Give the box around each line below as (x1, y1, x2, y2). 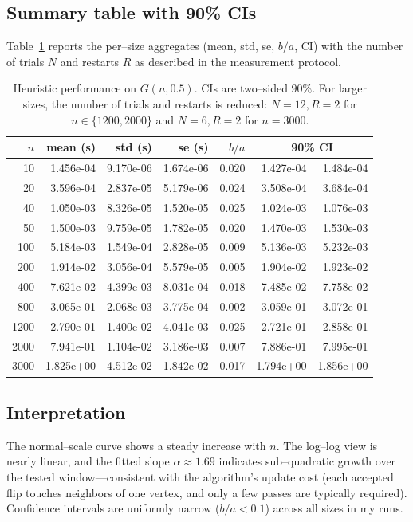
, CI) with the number (294, 37, 403, 54)
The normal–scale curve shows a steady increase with (6, 437, 266, 453)
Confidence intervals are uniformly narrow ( (6, 500, 220, 516)
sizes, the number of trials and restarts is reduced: (22, 95, 268, 112)
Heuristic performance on (13, 80, 137, 96)
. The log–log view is (276, 437, 378, 453)
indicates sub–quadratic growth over (218, 453, 396, 469)
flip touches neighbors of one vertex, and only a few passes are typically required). (6, 484, 407, 500)
